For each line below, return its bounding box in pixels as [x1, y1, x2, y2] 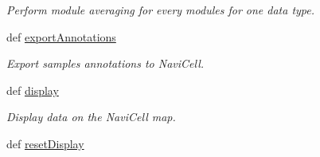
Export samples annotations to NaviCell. [6, 55, 205, 72]
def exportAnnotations [6, 28, 116, 45]
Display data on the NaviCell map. [6, 108, 176, 125]
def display [6, 81, 59, 98]
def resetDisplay [6, 135, 84, 151]
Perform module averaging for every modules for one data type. [6, 2, 315, 18]
